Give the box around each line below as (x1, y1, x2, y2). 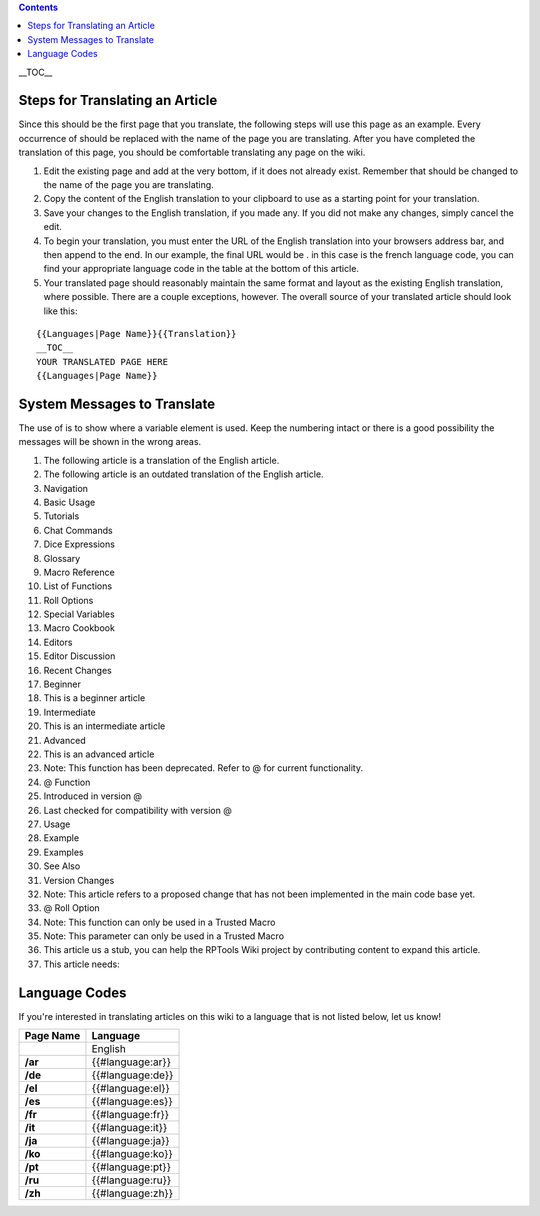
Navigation (43, 482, 89, 494)
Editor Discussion (43, 650, 116, 662)
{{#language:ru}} (91, 1173, 172, 1187)
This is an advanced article (43, 748, 155, 760)
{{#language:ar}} (91, 1055, 172, 1069)
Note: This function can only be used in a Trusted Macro (43, 916, 276, 928)
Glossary (43, 552, 81, 564)
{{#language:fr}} (91, 1108, 170, 1122)
